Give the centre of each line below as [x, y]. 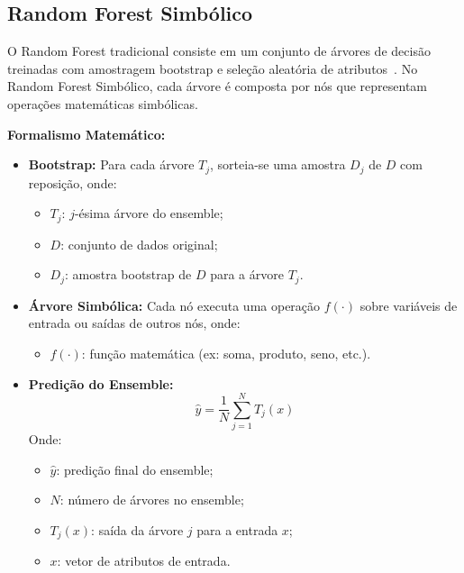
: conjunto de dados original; [139, 244]
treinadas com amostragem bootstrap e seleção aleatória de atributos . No [213, 68]
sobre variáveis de [409, 305]
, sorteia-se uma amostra [278, 164]
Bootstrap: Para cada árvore [111, 164]
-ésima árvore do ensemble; [149, 213]
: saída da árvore [137, 530]
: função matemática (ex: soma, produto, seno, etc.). [226, 353]
